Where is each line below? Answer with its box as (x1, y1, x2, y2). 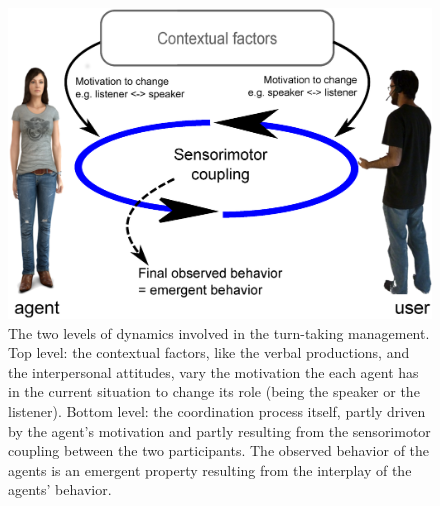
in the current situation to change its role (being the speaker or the (8, 381, 420, 402)
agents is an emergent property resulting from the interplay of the (8, 459, 412, 480)
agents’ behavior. (8, 479, 112, 500)
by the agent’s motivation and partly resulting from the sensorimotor (8, 420, 431, 441)
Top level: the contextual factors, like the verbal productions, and (8, 342, 410, 363)
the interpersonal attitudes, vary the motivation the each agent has (8, 361, 419, 382)
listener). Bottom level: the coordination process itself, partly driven (8, 400, 426, 421)
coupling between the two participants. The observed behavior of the (8, 440, 430, 461)
